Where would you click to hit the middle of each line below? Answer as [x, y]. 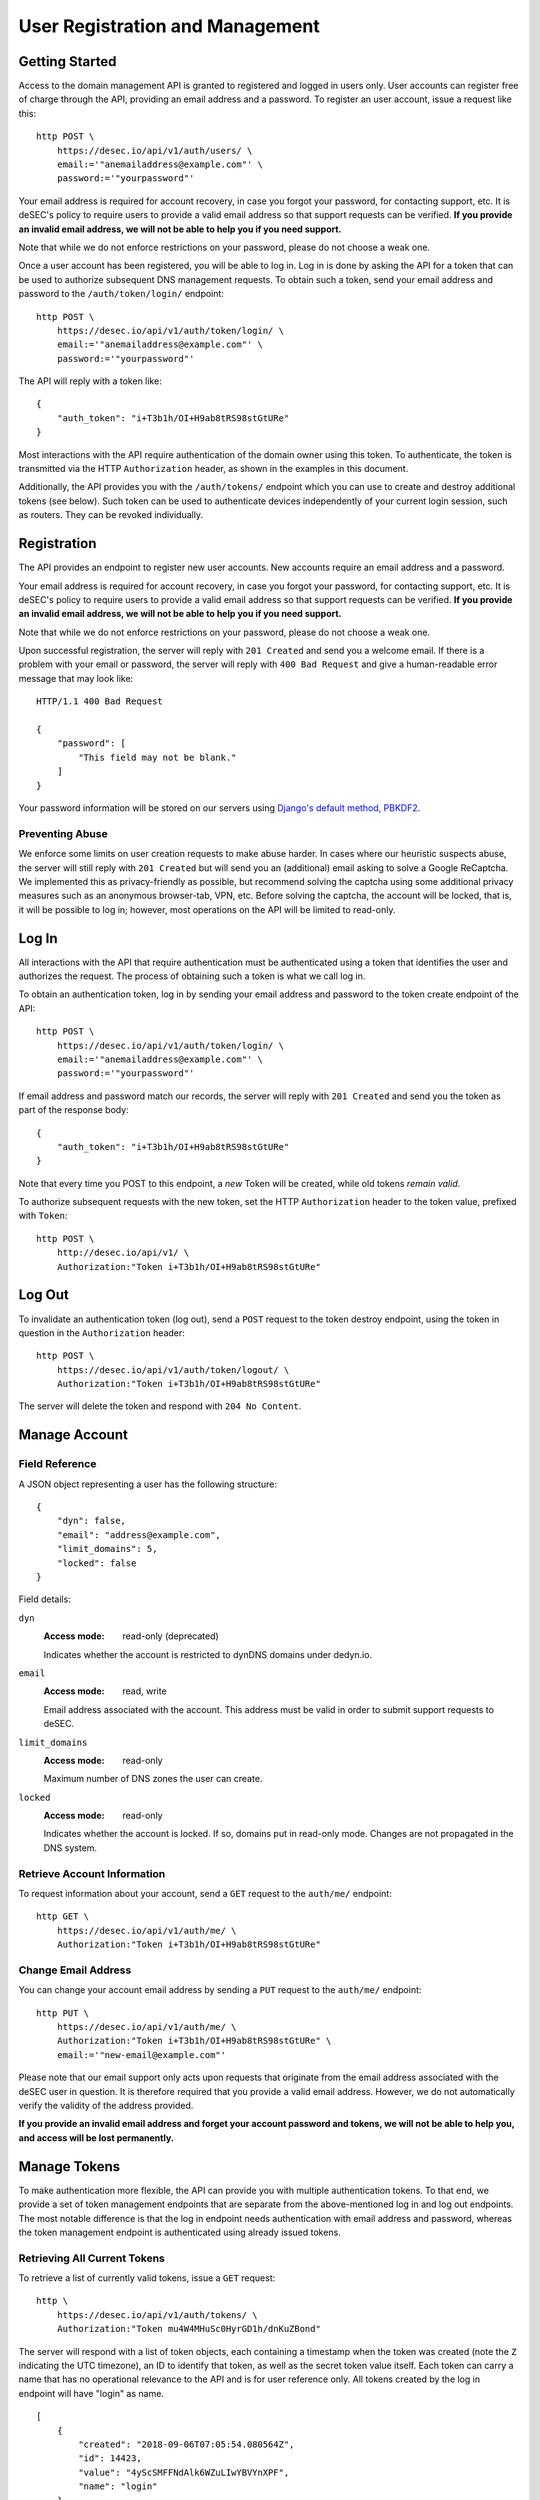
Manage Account [73, 1435]
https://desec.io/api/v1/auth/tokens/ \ [157, 2314]
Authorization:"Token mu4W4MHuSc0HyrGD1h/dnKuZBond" [189, 2329]
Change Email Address [75, 1970]
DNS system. [70, 1847]
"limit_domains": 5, [107, 1549]
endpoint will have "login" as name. [91, 2393]
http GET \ [63, 1916]
